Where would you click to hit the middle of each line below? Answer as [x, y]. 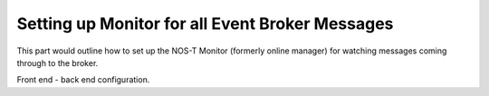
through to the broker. [58, 62]
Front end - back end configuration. [83, 80]
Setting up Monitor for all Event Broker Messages [205, 24]
